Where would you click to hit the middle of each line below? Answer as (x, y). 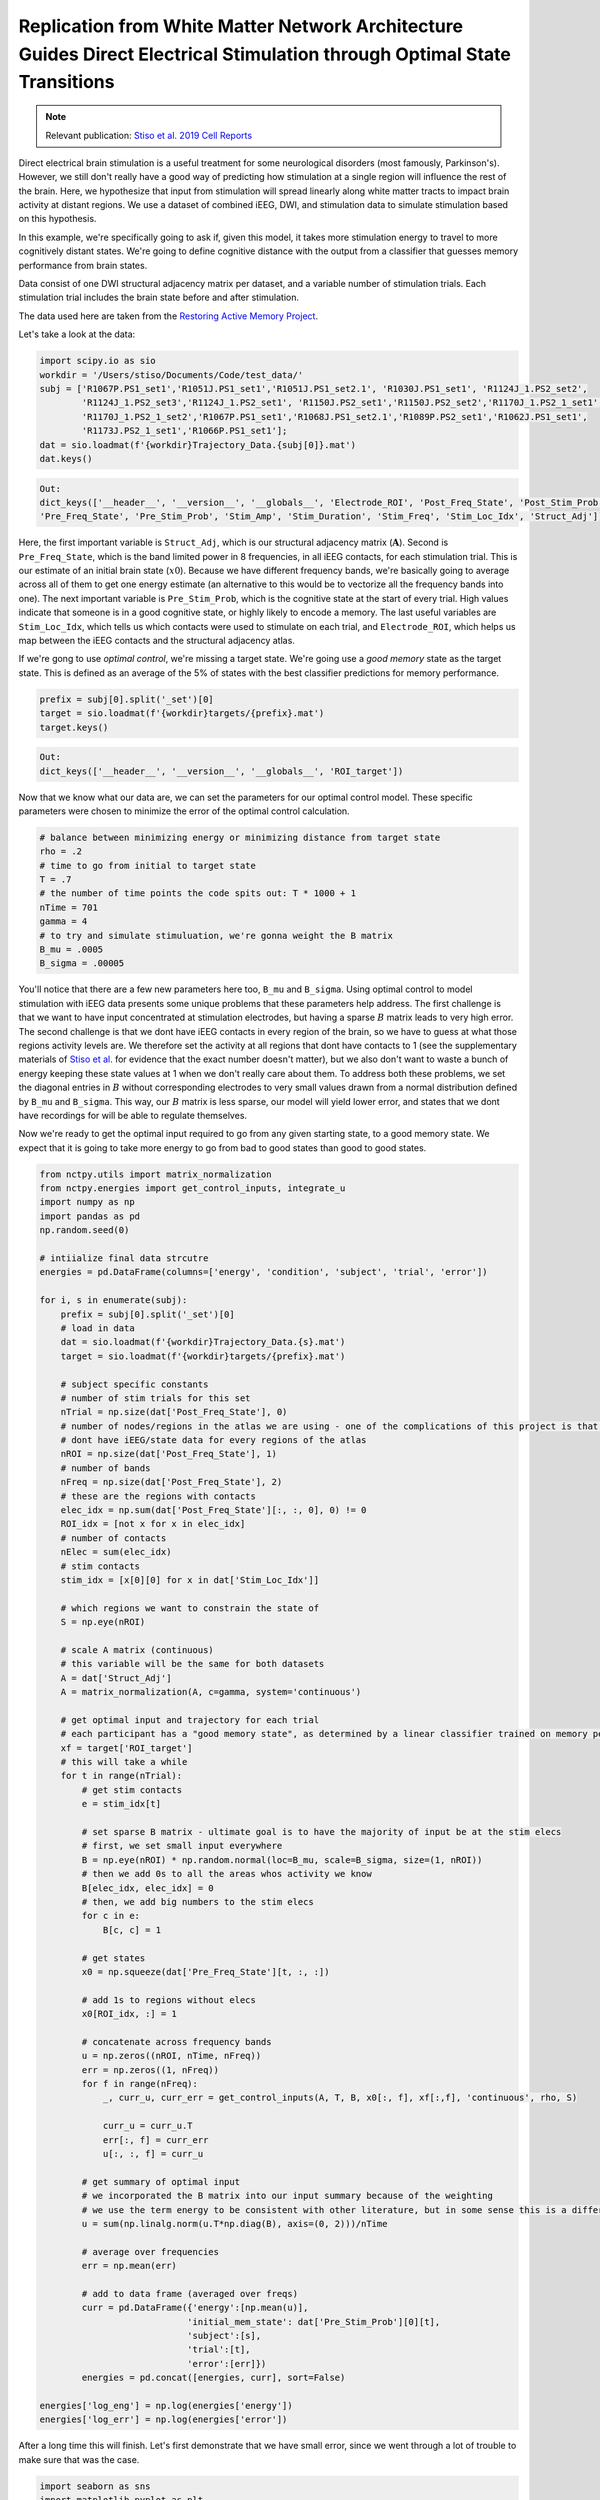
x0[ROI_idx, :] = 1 (129, 2014)
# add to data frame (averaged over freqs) (190, 2293)
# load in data (97, 1328)
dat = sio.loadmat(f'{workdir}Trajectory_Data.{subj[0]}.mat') (198, 444)
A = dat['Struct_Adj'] (116, 1678)
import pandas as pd (89, 1216)
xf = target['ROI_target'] (127, 1748)
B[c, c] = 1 (132, 1929)
